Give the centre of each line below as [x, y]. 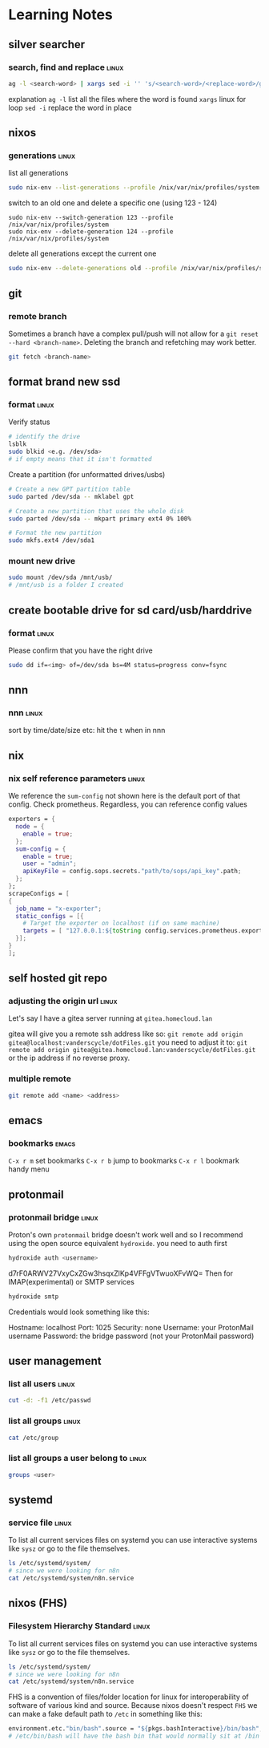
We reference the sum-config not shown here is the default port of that [124, 796]
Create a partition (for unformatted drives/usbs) [87, 474]
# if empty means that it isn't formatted [80, 459]
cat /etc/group [34, 1438]
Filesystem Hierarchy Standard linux [79, 1626]
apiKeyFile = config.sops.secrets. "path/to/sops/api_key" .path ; [132, 872]
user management [55, 1361]
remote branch [38, 316]
